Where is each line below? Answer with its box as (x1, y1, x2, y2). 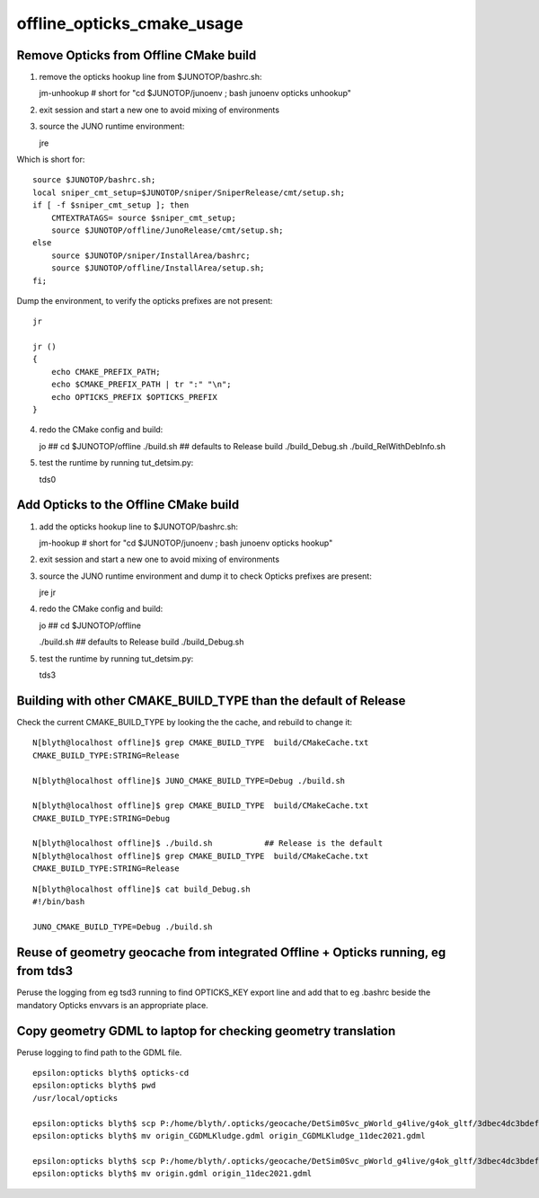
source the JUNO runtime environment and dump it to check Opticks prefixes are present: (39, 571, 372, 581)
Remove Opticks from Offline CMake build (16, 48, 257, 63)
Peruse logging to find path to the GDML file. (16, 1047, 182, 1058)
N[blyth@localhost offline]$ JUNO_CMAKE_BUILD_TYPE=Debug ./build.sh (32, 776, 346, 785)
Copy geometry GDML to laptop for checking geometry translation (16, 1023, 396, 1038)
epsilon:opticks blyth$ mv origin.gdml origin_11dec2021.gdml (32, 1168, 313, 1179)
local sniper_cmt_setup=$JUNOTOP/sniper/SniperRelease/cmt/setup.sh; (32, 187, 346, 198)
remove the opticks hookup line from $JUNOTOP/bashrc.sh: (39, 72, 262, 83)
